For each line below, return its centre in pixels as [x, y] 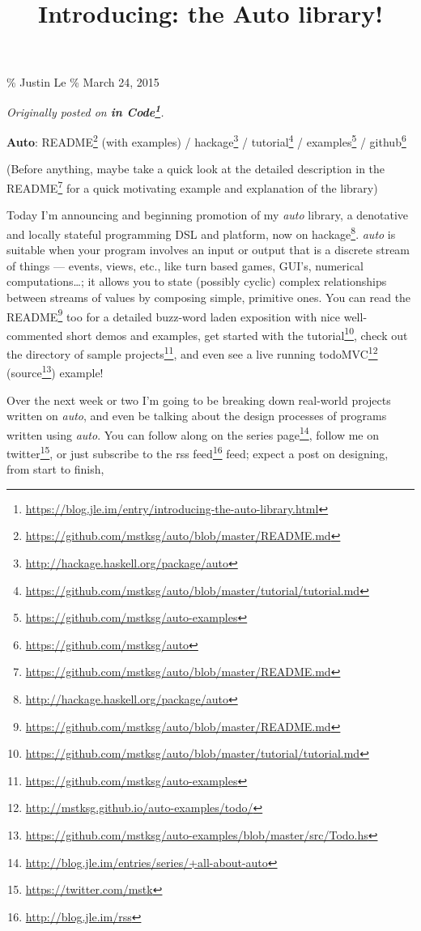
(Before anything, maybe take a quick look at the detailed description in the [196, 169]
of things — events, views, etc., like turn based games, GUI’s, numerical [185, 265]
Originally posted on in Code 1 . [85, 110]
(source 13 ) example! [55, 371]
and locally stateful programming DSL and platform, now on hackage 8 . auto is [201, 232]
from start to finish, [55, 469]
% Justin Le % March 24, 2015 [83, 82]
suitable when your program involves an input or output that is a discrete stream [208, 250]
